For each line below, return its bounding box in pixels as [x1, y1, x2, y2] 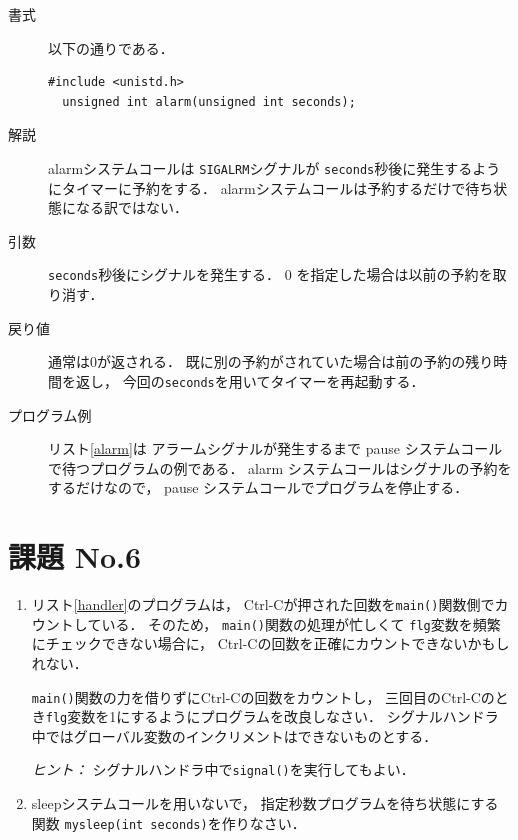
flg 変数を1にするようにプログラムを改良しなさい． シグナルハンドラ [45, 706, 499, 727]
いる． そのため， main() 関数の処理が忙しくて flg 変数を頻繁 [101, 613, 501, 634]
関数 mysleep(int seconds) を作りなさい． [31, 812, 306, 833]
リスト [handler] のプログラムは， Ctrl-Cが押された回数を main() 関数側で [31, 594, 495, 614]
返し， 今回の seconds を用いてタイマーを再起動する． [75, 370, 425, 391]
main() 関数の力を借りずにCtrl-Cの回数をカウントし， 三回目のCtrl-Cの [31, 686, 495, 707]
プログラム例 [8, 404, 92, 425]
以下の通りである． [48, 37, 174, 58]
